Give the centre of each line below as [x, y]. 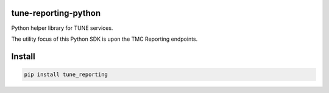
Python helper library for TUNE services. [62, 28]
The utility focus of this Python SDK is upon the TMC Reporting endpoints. [104, 39]
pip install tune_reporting [66, 74]
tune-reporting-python [56, 13]
